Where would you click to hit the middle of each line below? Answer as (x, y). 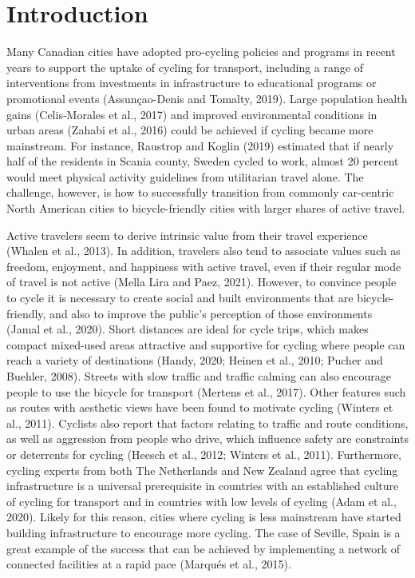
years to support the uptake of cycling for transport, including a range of (185, 67)
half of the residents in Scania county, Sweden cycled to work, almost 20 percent (203, 161)
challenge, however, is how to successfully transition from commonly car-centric (200, 192)
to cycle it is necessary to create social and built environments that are (180, 298)
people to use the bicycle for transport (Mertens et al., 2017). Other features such (206, 391)
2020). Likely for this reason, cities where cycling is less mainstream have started (204, 517)
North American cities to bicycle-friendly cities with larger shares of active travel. (206, 208)
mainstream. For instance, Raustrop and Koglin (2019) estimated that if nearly (200, 145)
